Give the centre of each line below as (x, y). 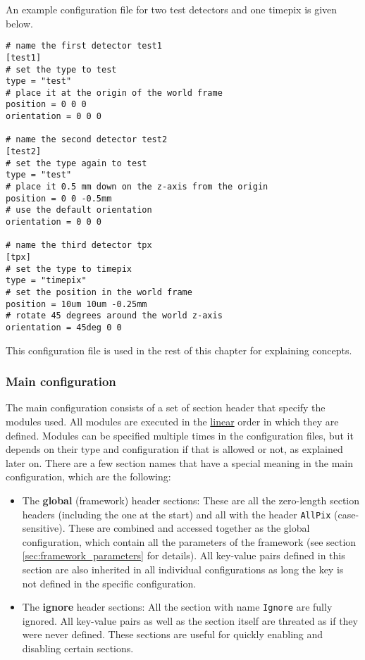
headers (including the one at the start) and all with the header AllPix (177, 514)
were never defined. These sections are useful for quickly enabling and (173, 634)
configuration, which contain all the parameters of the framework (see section (189, 541)
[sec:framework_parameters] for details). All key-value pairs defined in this (184, 555)
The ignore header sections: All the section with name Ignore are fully (177, 607)
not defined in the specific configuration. (109, 583)
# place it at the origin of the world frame (114, 93)
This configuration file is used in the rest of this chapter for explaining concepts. (179, 350)
